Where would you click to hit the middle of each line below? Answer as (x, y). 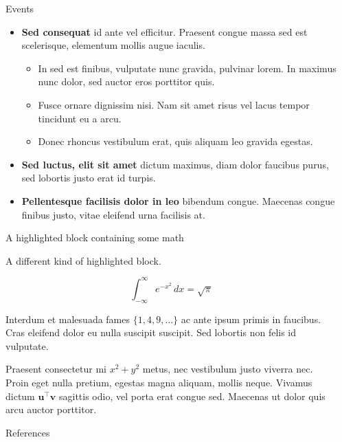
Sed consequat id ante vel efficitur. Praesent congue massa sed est (164, 31)
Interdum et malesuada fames (68, 319)
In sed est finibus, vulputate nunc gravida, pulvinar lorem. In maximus (187, 68)
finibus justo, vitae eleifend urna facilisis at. (113, 214)
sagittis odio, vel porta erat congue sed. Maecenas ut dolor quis (192, 396)
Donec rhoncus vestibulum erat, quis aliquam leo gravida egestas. (175, 141)
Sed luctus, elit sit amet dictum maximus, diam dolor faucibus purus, (175, 164)
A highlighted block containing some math (95, 237)
